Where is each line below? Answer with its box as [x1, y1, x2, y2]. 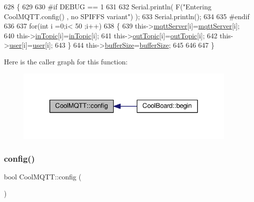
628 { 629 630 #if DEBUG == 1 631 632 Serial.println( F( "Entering [4, 1, 212, 11]
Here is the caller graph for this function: [4, 56, 128, 66]
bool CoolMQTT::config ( [4, 172, 82, 181]
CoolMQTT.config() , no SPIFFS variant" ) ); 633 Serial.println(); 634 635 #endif [4, 11, 250, 21]
